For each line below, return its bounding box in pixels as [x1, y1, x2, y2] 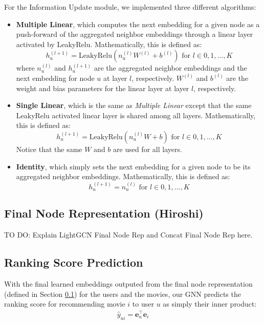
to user [132, 298, 154, 309]
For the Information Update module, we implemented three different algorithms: [4, 2, 256, 12]
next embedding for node [16, 72, 95, 83]
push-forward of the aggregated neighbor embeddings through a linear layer [16, 29, 253, 39]
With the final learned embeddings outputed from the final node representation [4, 278, 253, 289]
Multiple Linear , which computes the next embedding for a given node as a [16, 18, 260, 29]
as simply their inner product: [163, 298, 257, 309]
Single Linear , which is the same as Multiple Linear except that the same [16, 100, 252, 111]
